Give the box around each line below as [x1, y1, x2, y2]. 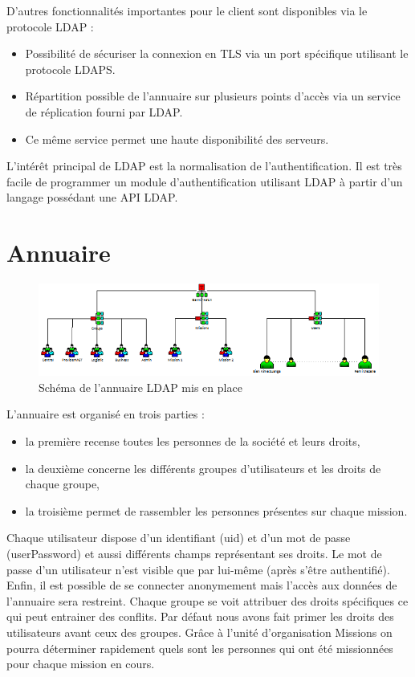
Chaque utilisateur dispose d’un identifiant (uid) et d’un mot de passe [6, 529, 351, 546]
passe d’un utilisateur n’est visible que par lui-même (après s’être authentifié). [6, 561, 390, 577]
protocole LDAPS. [25, 60, 116, 77]
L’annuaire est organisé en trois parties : [6, 406, 205, 422]
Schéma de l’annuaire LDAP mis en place [39, 378, 242, 395]
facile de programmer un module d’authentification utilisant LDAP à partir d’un [6, 173, 403, 190]
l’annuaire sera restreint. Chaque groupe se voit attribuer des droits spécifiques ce [6, 592, 409, 609]
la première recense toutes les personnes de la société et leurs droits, [25, 433, 360, 450]
